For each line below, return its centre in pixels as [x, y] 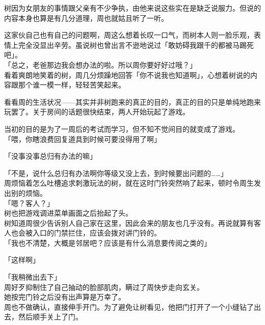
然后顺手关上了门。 [50, 317]
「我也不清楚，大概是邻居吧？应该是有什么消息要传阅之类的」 [108, 242]
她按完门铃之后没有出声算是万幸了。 [65, 297]
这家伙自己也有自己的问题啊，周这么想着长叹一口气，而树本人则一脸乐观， [129, 35]
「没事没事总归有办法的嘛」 [50, 156]
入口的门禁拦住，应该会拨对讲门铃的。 [97, 233]
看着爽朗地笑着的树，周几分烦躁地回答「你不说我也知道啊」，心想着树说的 [127, 75]
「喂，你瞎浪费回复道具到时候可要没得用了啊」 [83, 139]
